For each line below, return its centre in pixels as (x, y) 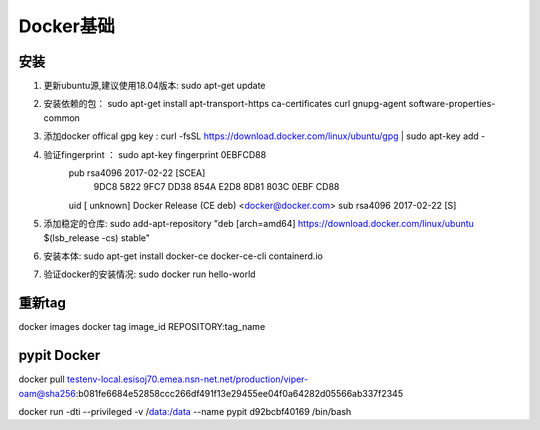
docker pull (41, 379)
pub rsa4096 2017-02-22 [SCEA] (137, 173)
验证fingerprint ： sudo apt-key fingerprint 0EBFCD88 (155, 154)
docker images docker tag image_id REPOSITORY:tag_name (142, 327)
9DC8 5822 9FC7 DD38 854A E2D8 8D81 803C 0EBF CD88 (216, 187)
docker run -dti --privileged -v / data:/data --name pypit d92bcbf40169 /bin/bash (185, 411)
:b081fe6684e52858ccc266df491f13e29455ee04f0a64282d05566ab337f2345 (239, 393)
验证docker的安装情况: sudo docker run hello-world (149, 274)
